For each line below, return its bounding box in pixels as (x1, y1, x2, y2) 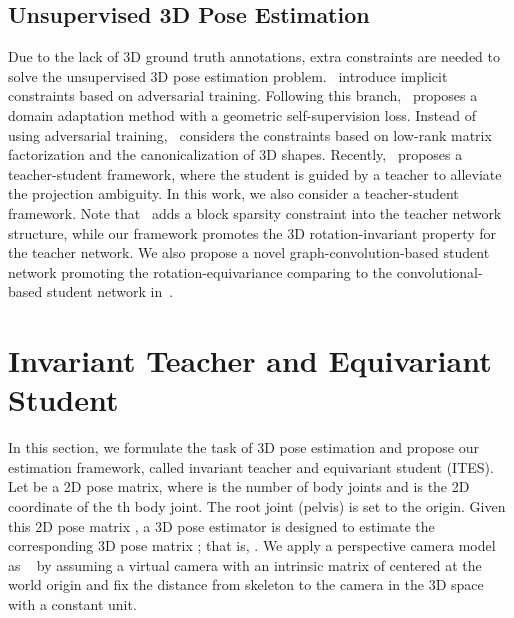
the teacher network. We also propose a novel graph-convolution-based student (8, 242, 490, 263)
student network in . (46, 281, 174, 302)
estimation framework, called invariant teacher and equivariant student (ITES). (8, 456, 494, 477)
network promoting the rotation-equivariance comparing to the (8, 261, 393, 282)
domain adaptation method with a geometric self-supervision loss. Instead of (8, 104, 476, 125)
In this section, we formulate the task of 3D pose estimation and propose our (8, 437, 479, 458)
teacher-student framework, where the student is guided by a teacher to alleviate (8, 163, 502, 184)
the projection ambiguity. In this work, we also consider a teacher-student (8, 183, 459, 204)
